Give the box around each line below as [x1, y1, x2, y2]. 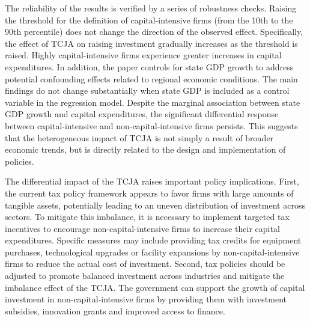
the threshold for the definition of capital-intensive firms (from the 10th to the [5, 13, 293, 26]
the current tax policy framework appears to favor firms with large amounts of [5, 186, 294, 199]
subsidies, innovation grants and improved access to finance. [5, 304, 225, 317]
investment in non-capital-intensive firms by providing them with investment [5, 293, 287, 305]
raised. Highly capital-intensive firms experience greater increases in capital [5, 49, 282, 61]
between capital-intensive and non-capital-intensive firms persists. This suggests [5, 119, 298, 132]
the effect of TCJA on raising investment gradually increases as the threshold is [5, 37, 298, 49]
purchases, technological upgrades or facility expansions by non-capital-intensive [5, 245, 300, 258]
